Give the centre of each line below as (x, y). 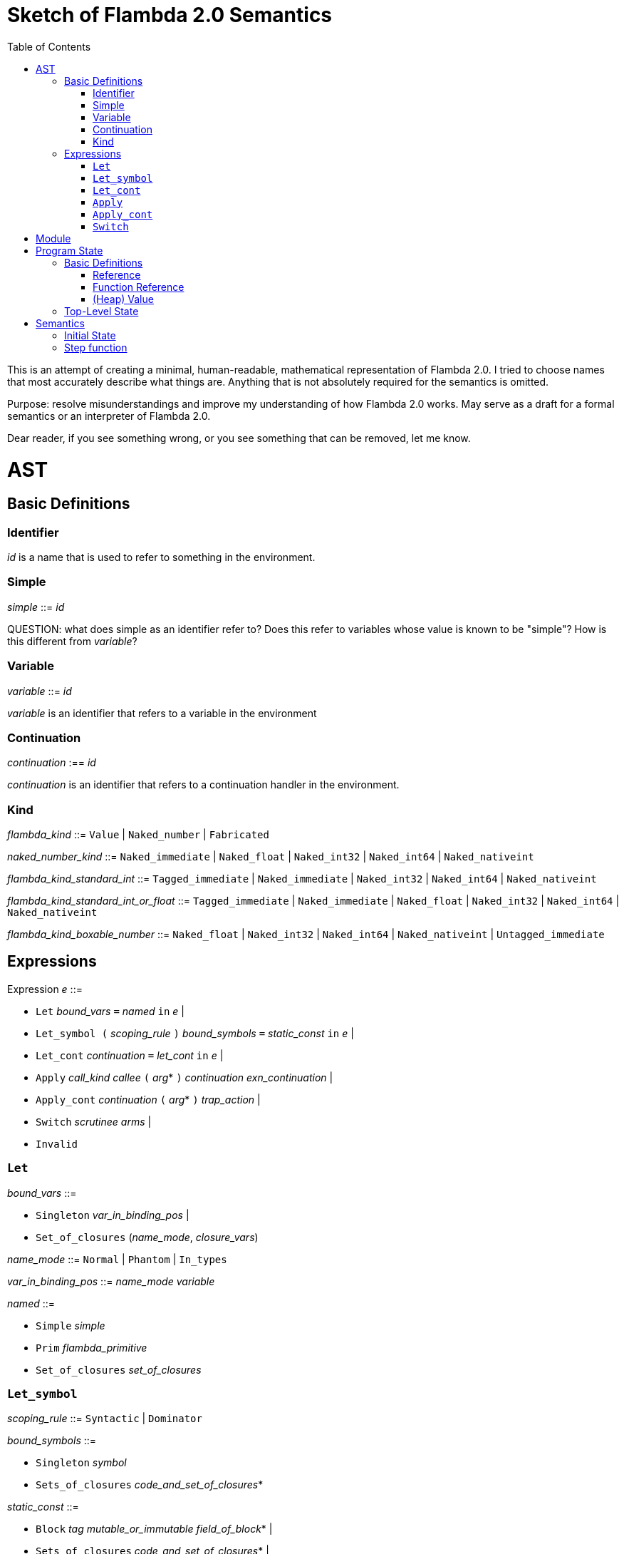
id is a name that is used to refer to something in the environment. (161, 557)
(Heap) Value (123, 299)
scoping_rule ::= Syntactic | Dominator (105, 1419)
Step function (96, 347)
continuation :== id (52, 763)
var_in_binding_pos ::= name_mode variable (111, 1281)
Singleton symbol (81, 1463)
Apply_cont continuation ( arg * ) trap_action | (148, 1099)
